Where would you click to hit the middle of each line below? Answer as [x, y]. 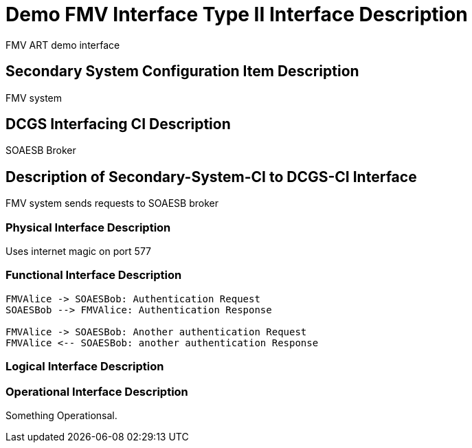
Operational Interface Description [97, 391]
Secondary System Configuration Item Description [182, 71]
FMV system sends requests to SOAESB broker [112, 203]
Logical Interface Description [85, 367]
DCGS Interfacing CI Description [118, 124]
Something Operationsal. [61, 415]
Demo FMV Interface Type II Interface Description [237, 14]
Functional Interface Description [94, 275]
